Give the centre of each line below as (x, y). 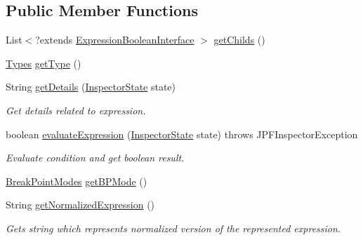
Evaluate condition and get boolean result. (95, 158)
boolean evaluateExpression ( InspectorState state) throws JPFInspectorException (182, 134)
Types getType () (44, 63)
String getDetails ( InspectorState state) (91, 87)
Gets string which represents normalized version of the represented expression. (173, 228)
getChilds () (239, 40)
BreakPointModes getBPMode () (77, 181)
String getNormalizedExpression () (80, 205)
